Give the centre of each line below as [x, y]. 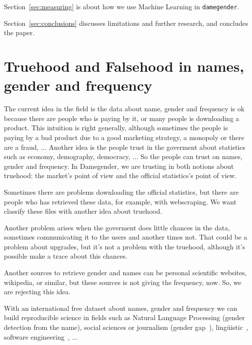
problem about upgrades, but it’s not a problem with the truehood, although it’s [125, 246]
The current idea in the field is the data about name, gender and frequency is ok [124, 109]
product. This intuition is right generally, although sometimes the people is [116, 128]
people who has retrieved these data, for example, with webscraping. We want [120, 201]
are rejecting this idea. [37, 292]
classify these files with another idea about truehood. [83, 211]
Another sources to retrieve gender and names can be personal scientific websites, [126, 273]
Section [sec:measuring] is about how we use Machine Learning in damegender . [122, 6]
